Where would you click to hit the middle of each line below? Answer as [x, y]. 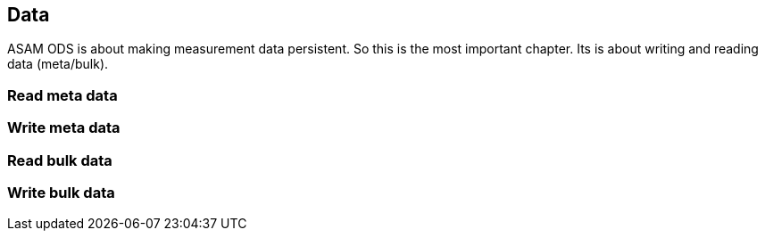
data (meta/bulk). [58, 64]
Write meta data [64, 128]
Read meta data [62, 95]
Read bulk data [60, 160]
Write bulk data [61, 192]
